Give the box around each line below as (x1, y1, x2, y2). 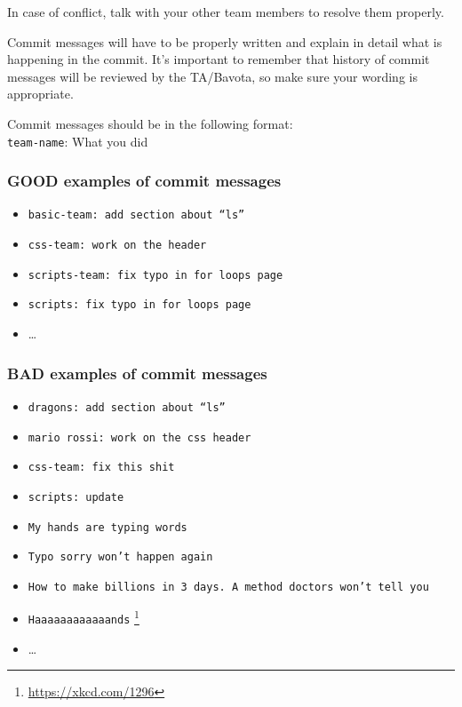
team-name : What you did (7, 131, 148, 150)
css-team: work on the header (28, 239, 207, 252)
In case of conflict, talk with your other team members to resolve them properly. (7, 3, 444, 20)
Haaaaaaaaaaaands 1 (28, 607, 139, 627)
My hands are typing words (28, 520, 187, 534)
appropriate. (7, 84, 74, 103)
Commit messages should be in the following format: (7, 114, 293, 132)
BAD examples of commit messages (7, 361, 267, 384)
